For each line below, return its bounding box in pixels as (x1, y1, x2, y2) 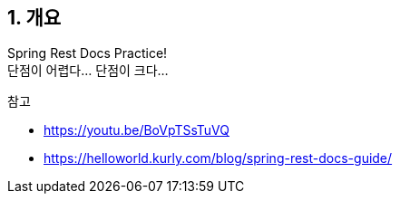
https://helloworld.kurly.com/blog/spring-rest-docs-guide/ (44, 150, 393, 167)
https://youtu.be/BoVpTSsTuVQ (44, 122, 229, 139)
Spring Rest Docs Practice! (7, 45, 168, 62)
